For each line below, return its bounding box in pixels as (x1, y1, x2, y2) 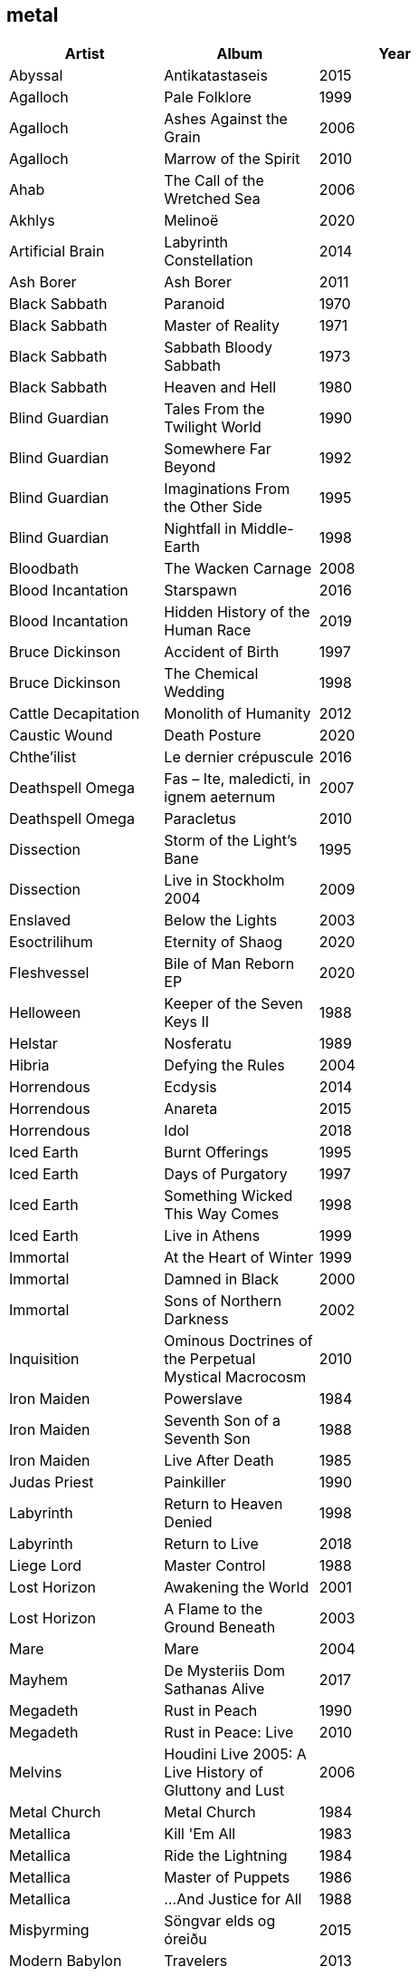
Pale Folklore (164, 88, 252, 107)
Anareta (164, 1099, 218, 1119)
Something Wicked (164, 1187, 293, 1206)
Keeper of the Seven (164, 994, 304, 1013)
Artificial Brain (9, 242, 105, 261)
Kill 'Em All (164, 1825, 236, 1844)
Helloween (9, 1003, 81, 1022)
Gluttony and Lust (164, 1781, 285, 1800)
